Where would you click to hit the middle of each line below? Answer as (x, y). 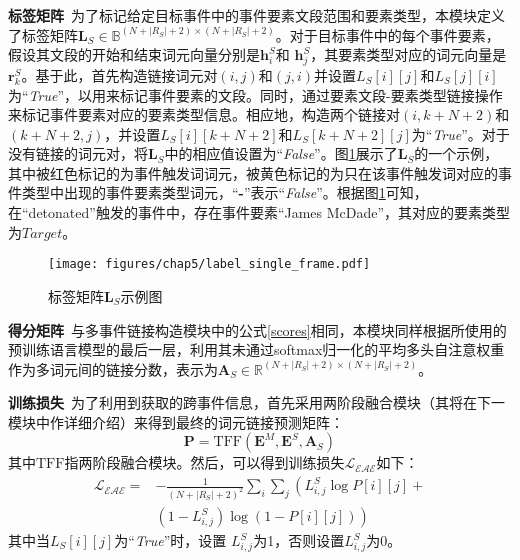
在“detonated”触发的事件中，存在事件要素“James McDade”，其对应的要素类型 (259, 212)
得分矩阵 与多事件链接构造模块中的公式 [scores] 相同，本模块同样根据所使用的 (257, 329)
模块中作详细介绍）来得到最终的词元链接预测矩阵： (176, 421)
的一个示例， (456, 153)
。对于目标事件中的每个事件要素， (387, 34)
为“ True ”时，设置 (170, 540)
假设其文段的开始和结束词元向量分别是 (134, 54)
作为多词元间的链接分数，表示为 (113, 368)
